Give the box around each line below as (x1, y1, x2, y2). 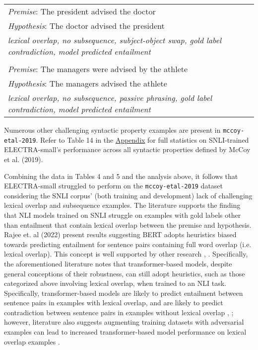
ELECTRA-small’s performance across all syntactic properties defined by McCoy (4, 144, 251, 155)
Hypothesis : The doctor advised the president (8, 20, 165, 31)
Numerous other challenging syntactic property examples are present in (4, 125, 221, 135)
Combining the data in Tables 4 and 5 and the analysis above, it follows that (4, 171, 238, 181)
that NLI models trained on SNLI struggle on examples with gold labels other (4, 209, 241, 220)
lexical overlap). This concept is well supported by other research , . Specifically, (4, 249, 248, 259)
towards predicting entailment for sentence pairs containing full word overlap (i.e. (4, 239, 252, 249)
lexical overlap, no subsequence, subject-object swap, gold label (8, 34, 222, 46)
